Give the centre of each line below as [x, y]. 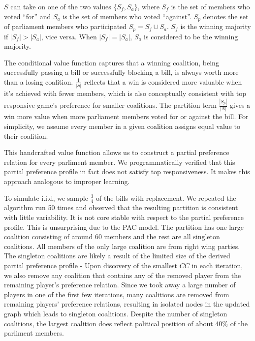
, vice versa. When [69, 36]
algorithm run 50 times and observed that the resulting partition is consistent [121, 207]
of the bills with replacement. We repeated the [166, 198]
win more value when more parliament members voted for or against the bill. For [126, 116]
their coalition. [26, 136]
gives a [240, 105]
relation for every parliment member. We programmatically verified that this [120, 162]
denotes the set [226, 16]
